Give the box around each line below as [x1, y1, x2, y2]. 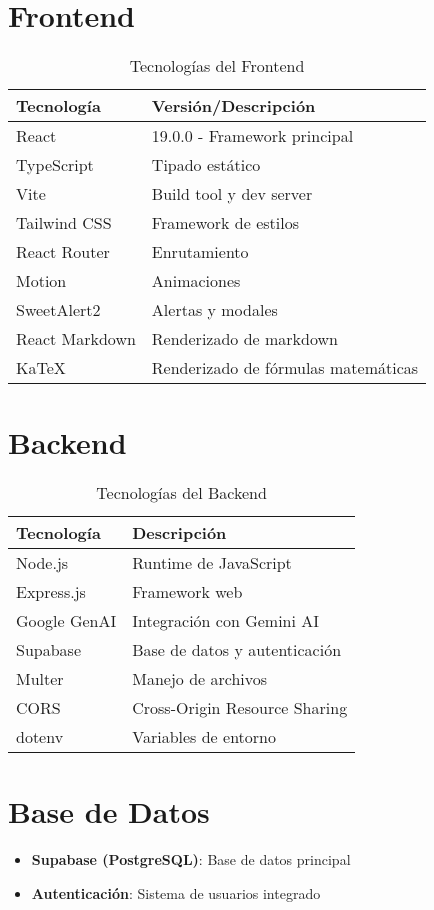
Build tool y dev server [151, 182, 313, 206]
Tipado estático [151, 153, 261, 177]
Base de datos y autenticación [132, 638, 342, 662]
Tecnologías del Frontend [129, 54, 305, 78]
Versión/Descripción [151, 94, 316, 118]
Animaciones [151, 269, 241, 293]
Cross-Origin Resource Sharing [132, 696, 348, 720]
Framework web [132, 580, 243, 604]
